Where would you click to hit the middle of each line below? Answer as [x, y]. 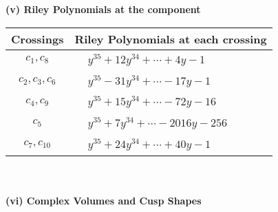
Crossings [38, 39]
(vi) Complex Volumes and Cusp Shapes [104, 201]
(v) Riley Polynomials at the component [103, 9]
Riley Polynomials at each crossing [171, 39]
